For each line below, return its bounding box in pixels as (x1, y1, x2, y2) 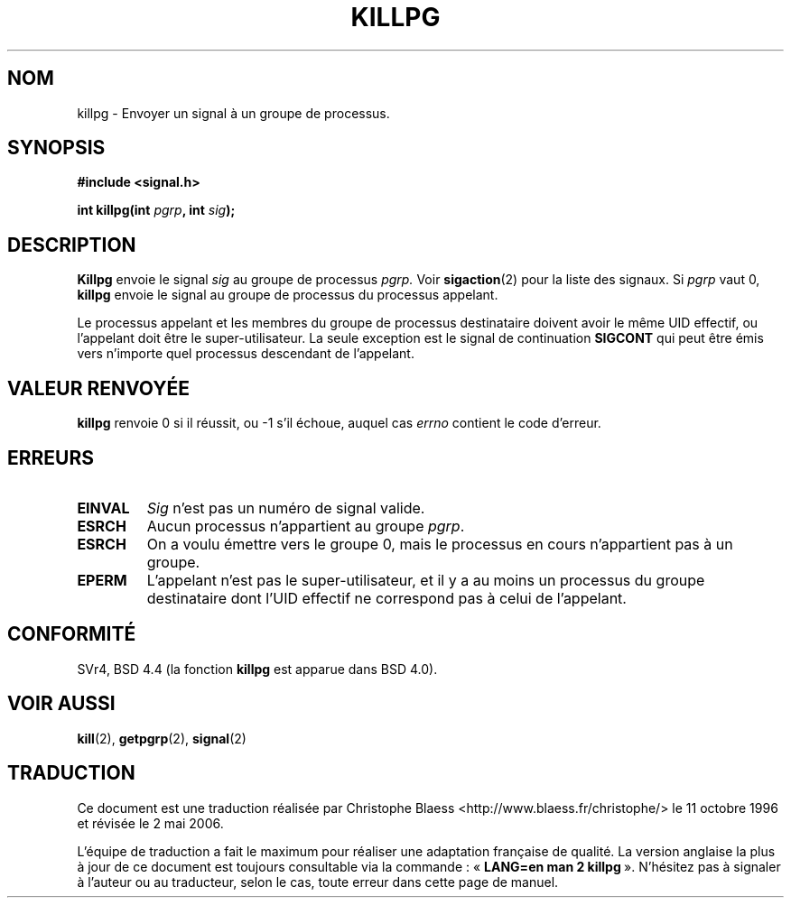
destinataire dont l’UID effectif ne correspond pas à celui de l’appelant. (146, 588, 627, 607)
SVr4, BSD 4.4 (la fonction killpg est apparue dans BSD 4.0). (77, 660, 438, 677)
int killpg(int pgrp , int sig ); (77, 202, 236, 218)
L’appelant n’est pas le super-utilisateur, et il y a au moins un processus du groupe (146, 570, 705, 589)
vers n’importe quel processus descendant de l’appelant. (77, 346, 414, 362)
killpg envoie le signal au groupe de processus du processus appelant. (77, 287, 498, 303)
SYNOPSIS (7, 136, 106, 160)
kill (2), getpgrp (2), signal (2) (77, 730, 247, 746)
